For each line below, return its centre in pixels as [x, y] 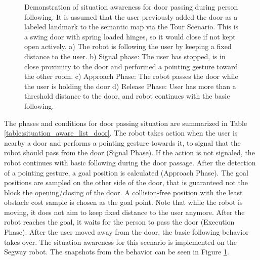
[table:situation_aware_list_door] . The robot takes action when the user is [121, 133]
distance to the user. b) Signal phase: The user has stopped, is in [125, 56]
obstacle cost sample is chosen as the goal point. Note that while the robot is [123, 202]
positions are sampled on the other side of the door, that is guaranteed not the [126, 182]
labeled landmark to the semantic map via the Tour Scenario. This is [132, 27]
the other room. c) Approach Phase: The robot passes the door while [131, 76]
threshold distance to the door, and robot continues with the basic [127, 96]
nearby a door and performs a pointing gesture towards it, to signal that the [122, 142]
